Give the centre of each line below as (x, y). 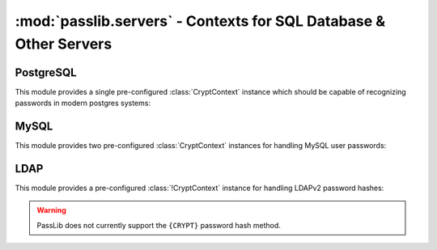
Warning (51, 210)
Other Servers (64, 44)
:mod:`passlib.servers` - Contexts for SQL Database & (200, 21)
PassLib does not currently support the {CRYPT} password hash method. (159, 225)
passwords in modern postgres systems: (83, 103)
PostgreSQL (46, 72)
